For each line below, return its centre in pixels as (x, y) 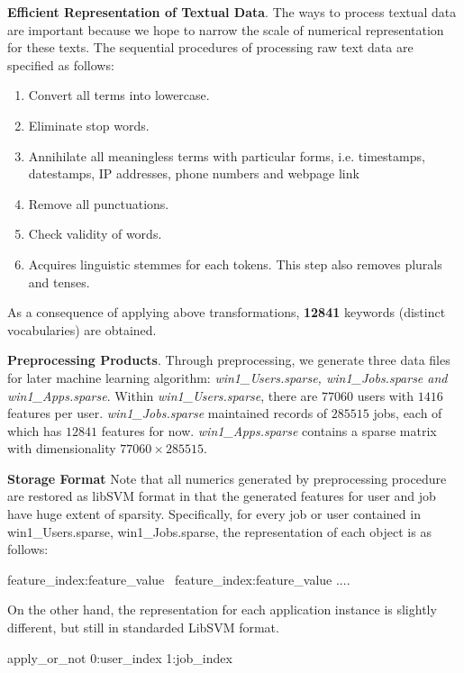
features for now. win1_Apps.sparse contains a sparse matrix (269, 430)
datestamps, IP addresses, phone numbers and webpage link (194, 173)
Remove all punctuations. (99, 203)
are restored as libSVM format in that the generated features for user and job (222, 496)
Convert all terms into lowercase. (119, 95)
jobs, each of (408, 413)
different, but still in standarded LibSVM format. (143, 628)
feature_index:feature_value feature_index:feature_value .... (179, 579)
